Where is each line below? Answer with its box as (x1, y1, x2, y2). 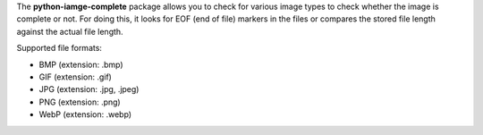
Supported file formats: (16, 43, 103, 54)
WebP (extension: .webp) (38, 109, 132, 120)
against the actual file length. (16, 26, 124, 37)
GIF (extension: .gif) (38, 72, 112, 82)
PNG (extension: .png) (38, 97, 121, 107)
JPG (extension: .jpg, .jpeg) (38, 84, 140, 95)
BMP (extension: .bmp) (38, 59, 124, 70)
